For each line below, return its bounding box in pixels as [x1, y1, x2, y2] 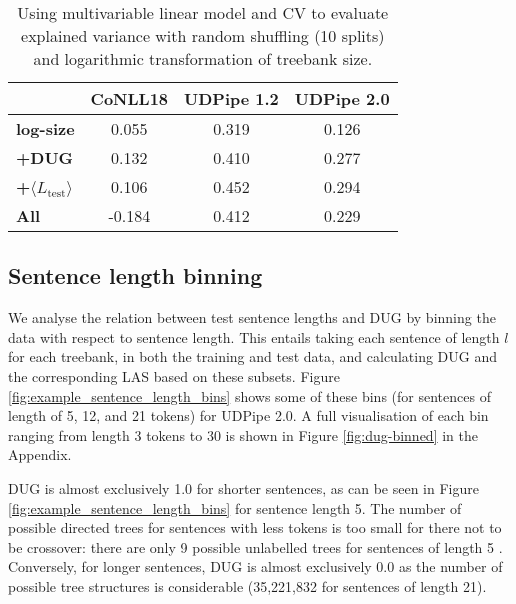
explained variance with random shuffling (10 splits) [21, 24, 385, 47]
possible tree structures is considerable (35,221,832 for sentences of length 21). [8, 575, 487, 596]
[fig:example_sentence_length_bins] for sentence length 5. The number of [8, 497, 462, 518]
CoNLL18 [90, 87, 169, 110]
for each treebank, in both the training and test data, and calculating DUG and [8, 346, 497, 367]
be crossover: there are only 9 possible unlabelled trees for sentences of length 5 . [8, 536, 503, 557]
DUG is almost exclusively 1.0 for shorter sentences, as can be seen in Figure [8, 477, 479, 498]
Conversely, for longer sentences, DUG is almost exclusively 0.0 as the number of [8, 556, 503, 577]
